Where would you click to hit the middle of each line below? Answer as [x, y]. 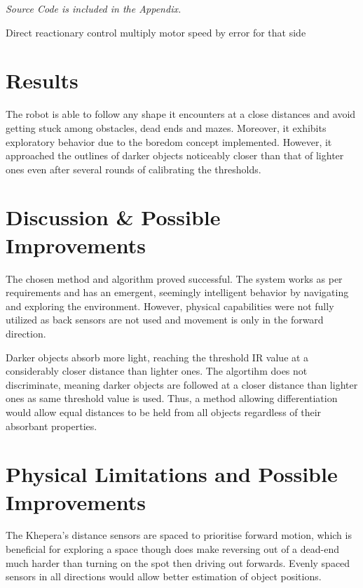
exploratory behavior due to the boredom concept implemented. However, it [169, 141]
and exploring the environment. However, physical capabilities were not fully [170, 306]
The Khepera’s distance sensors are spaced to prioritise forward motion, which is [179, 535]
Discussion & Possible [113, 217]
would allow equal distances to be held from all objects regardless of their [164, 412]
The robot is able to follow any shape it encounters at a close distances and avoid [181, 114]
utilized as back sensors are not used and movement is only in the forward [165, 320]
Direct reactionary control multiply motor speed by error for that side [156, 32]
